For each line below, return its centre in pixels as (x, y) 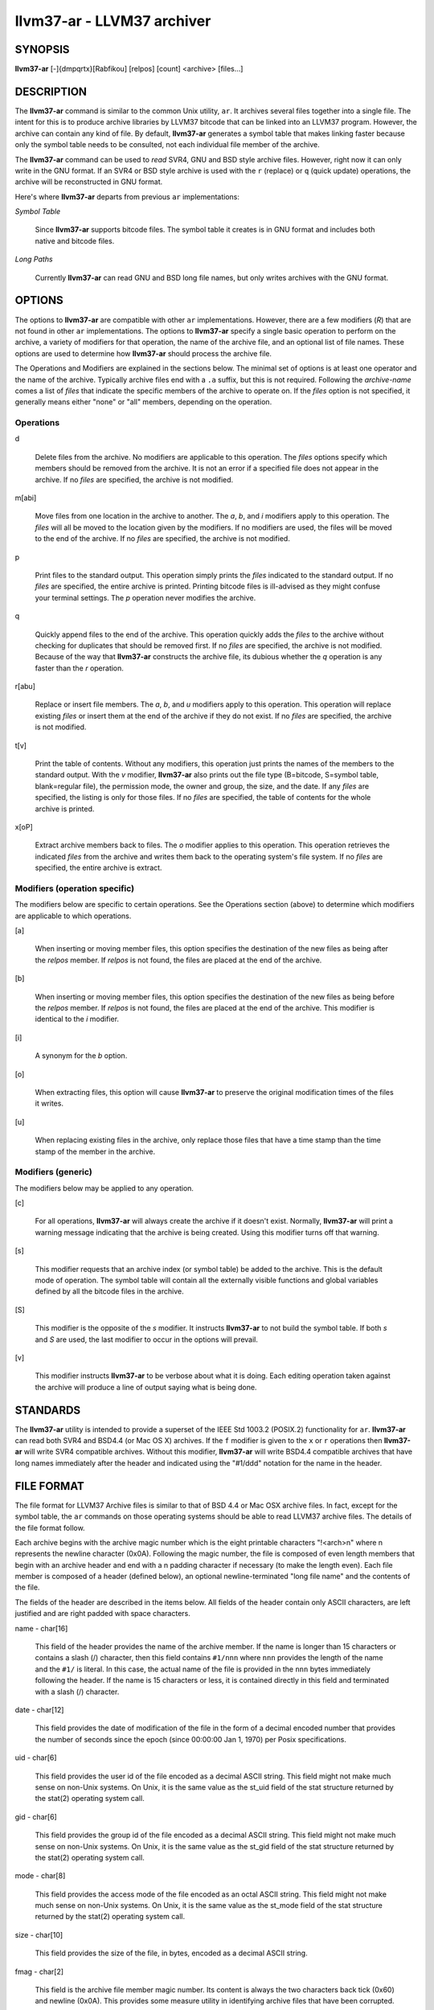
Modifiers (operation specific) (75, 888)
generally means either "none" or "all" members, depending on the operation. (143, 402)
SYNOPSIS (42, 49)
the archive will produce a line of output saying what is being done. (146, 1387)
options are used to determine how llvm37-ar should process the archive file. (143, 353)
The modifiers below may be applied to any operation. (104, 1188)
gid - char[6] (36, 1816)
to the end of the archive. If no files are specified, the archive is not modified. (163, 539)
